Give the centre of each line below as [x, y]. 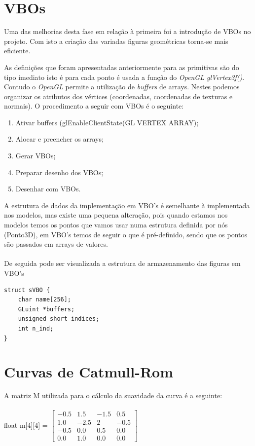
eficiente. [17, 51]
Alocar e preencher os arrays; [59, 139]
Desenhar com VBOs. [48, 189]
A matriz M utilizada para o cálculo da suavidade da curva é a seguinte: [113, 395]
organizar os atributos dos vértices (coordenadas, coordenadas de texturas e [118, 96]
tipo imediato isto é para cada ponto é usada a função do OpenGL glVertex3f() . [124, 77]
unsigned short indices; [59, 319]
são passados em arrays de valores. [56, 244]
